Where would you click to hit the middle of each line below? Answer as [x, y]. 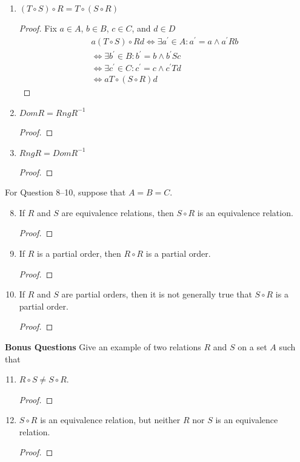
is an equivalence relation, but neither [110, 420]
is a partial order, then [79, 253]
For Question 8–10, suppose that [65, 192]
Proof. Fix [38, 28]
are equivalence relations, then [118, 212]
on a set [252, 346]
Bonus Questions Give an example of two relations [103, 346]
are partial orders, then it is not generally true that [157, 294]
